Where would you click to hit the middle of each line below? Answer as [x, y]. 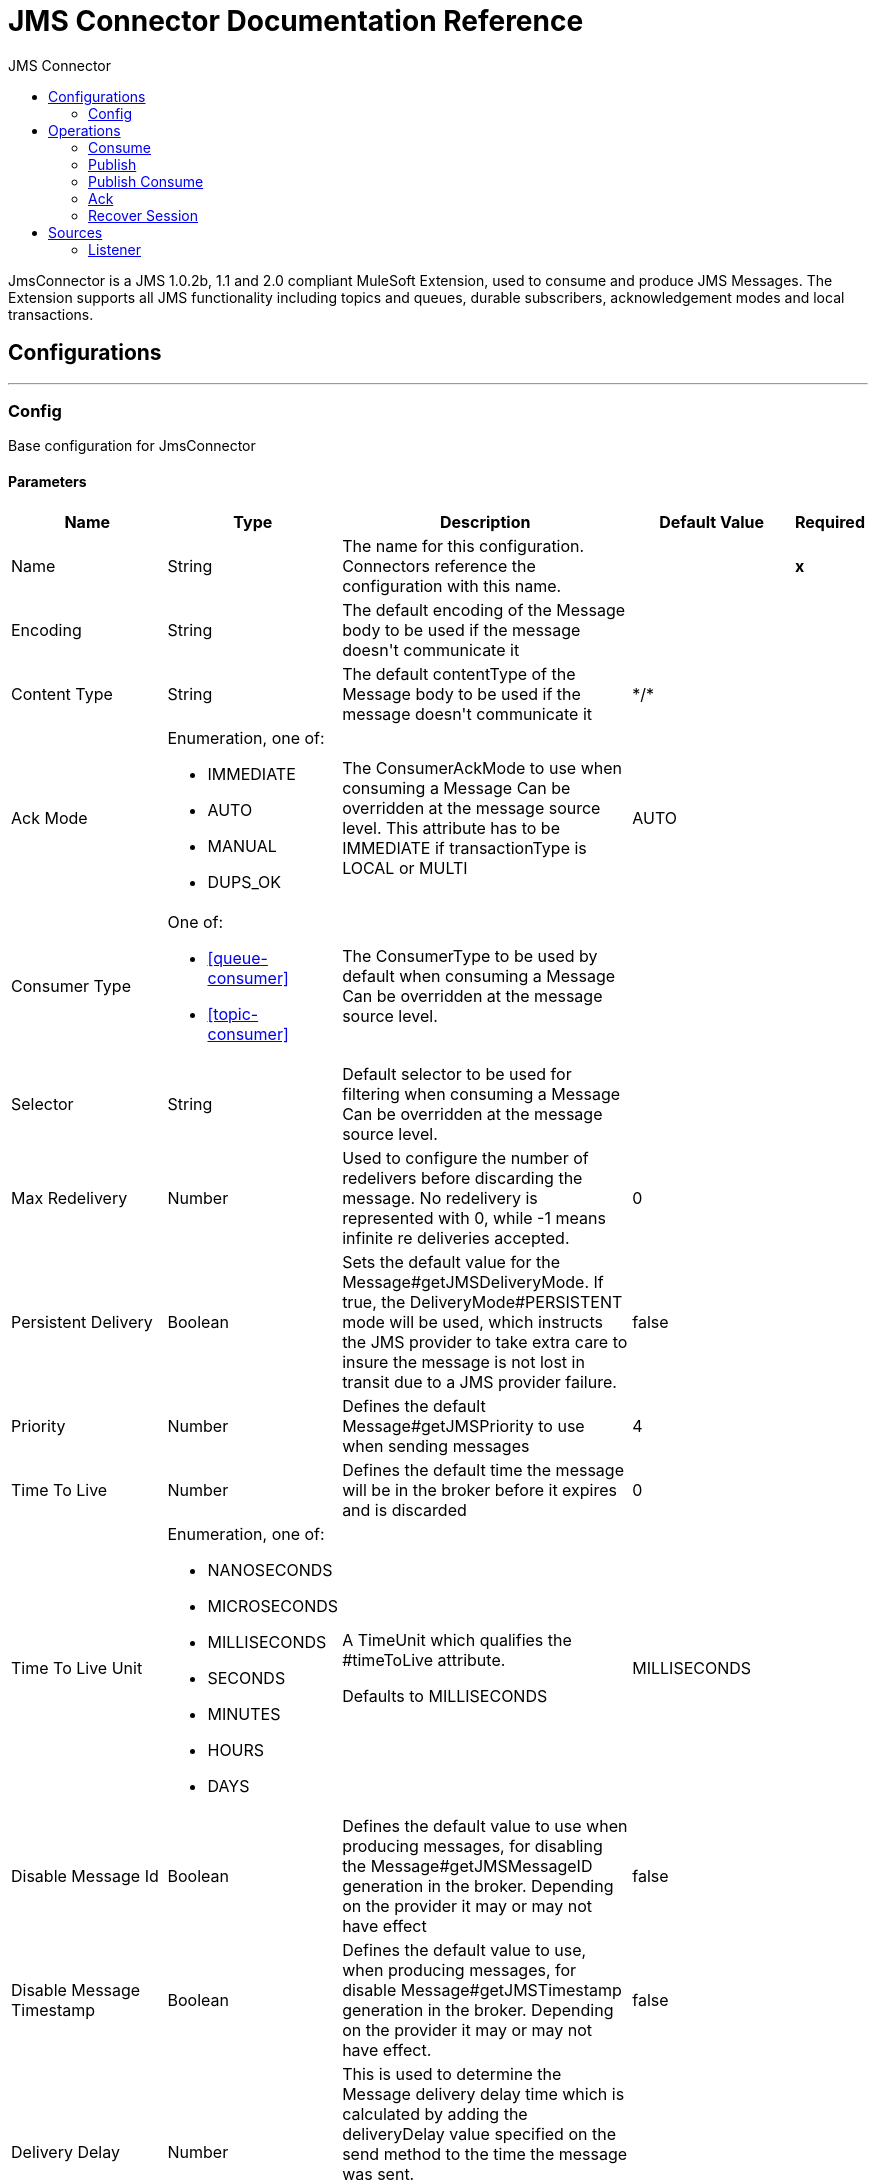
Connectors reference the [439, 565]
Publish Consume [146, 181]
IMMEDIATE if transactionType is [464, 847]
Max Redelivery [69, 1197]
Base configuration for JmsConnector [132, 446]
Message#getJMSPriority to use [463, 1425]
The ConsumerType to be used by [470, 955]
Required [830, 521]
